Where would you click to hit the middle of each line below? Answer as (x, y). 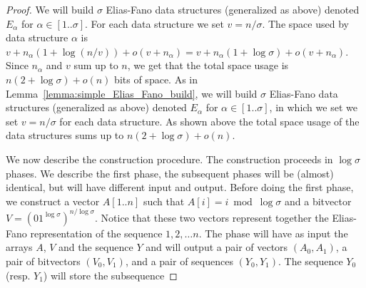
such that (164, 201)
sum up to (96, 65)
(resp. (18, 275)
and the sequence (96, 247)
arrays (19, 247)
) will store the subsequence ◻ (110, 275)
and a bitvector (318, 201)
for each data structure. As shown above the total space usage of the (209, 121)
